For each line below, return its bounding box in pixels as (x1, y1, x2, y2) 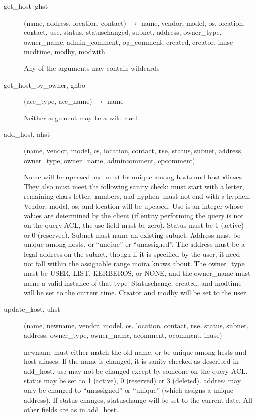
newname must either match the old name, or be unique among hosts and (24, 346, 247, 357)
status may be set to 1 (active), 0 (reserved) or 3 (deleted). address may (24, 375, 241, 386)
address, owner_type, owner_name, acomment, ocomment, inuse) (24, 330, 222, 340)
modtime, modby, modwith (24, 46, 105, 57)
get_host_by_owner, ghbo (4, 79, 86, 89)
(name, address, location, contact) (24, 17, 126, 28)
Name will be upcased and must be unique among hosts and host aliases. (24, 172, 244, 182)
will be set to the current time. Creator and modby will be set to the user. (24, 287, 248, 298)
